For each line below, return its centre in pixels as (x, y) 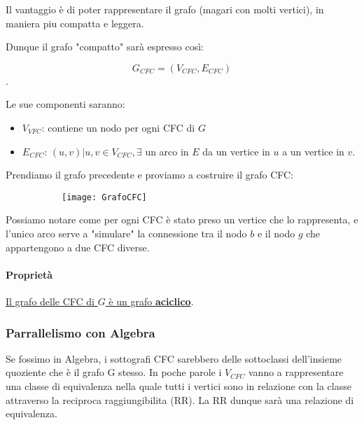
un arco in (167, 151)
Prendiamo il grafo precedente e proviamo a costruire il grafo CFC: (150, 175)
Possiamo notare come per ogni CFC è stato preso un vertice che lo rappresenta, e (182, 220)
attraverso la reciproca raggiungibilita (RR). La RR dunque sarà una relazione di (180, 399)
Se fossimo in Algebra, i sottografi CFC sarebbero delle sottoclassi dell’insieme (174, 358)
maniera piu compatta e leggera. (75, 23)
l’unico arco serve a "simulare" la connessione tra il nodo (126, 233)
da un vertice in (236, 151)
